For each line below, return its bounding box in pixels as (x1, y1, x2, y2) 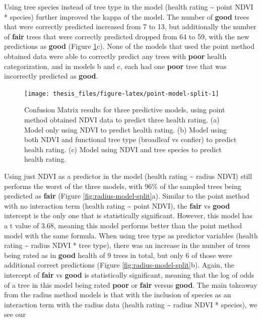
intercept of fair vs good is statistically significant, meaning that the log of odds (4, 269, 254, 280)
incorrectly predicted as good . (4, 71, 98, 81)
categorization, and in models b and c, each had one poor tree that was (4, 60, 227, 71)
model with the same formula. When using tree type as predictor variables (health (4, 230, 258, 240)
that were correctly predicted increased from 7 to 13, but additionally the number (4, 21, 256, 32)
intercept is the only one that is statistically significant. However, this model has (4, 210, 252, 221)
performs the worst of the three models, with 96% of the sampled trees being (4, 180, 241, 191)
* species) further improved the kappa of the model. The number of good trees (4, 11, 249, 22)
